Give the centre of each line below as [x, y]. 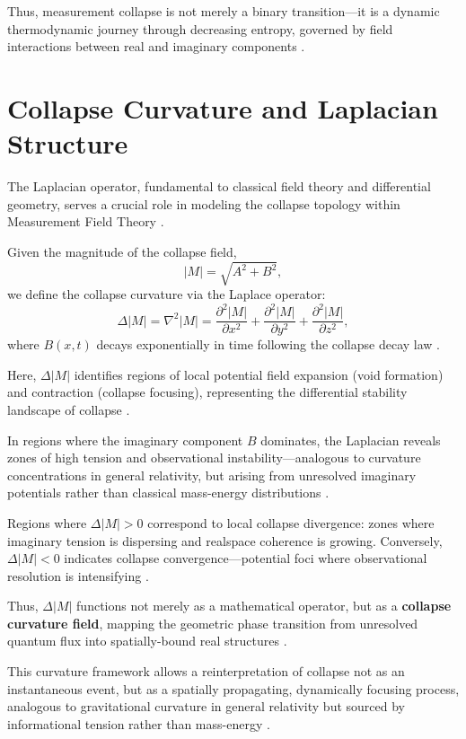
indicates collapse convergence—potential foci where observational [246, 558]
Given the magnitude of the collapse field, [122, 251]
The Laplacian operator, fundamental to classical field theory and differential [219, 186]
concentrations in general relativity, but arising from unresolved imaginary [212, 475]
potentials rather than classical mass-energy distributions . [168, 493]
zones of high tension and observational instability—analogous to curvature [214, 457]
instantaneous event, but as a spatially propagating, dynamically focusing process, [233, 688]
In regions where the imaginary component [125, 440]
